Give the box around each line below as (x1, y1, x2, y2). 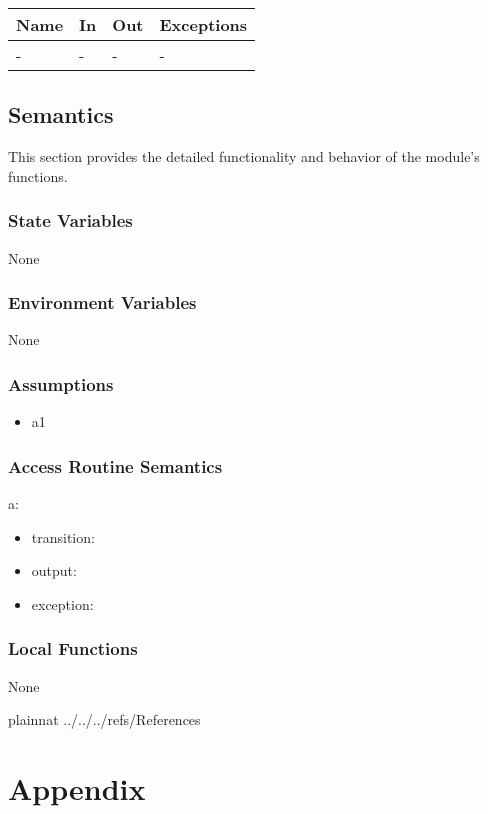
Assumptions (8, 371, 114, 396)
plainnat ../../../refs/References (8, 709, 201, 730)
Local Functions (8, 636, 138, 661)
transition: (31, 526, 95, 547)
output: (31, 560, 77, 581)
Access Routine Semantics (8, 453, 223, 478)
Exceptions (159, 13, 248, 36)
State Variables (8, 208, 133, 233)
